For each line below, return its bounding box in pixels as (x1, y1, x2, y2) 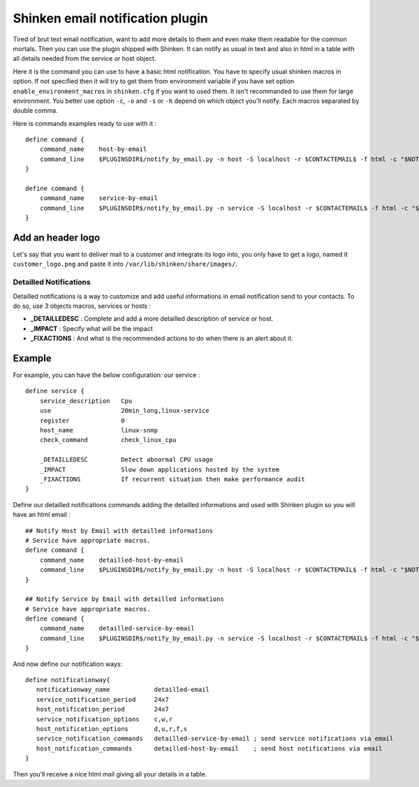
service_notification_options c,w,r (36, 715, 173, 723)
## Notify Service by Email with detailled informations (25, 595, 225, 603)
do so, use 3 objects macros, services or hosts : (13, 302, 152, 311)
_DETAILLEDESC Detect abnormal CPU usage (39, 455, 213, 464)
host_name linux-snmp (39, 427, 159, 434)
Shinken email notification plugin (13, 10, 209, 26)
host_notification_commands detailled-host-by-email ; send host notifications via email (36, 744, 383, 752)
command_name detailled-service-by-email (39, 625, 195, 632)
